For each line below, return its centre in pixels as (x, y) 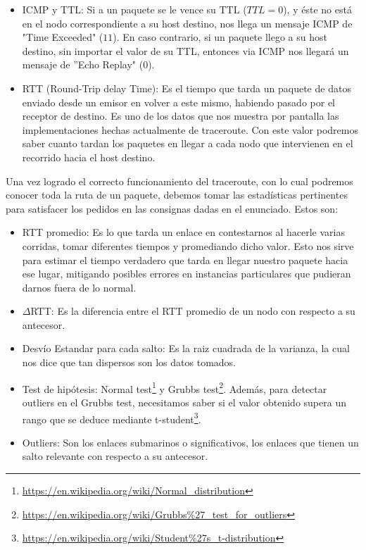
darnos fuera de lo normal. (79, 287)
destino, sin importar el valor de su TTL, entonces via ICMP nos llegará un (185, 50)
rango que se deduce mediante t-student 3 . (112, 418)
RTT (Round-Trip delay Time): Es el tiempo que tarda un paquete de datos (187, 88)
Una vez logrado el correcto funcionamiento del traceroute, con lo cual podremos (179, 181)
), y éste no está (317, 9)
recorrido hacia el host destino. (89, 157)
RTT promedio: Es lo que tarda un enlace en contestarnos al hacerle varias (183, 232)
